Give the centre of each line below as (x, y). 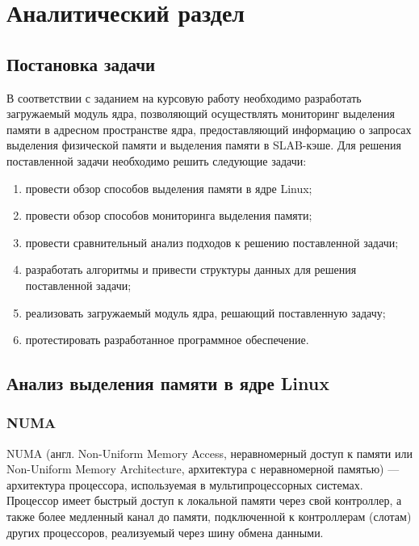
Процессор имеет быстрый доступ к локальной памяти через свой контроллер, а (204, 500)
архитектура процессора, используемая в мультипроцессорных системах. (185, 484)
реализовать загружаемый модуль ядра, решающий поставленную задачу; (205, 312)
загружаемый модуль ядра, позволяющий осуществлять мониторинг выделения (201, 113)
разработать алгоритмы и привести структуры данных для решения (191, 269)
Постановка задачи (81, 63)
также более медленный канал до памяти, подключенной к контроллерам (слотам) (209, 517)
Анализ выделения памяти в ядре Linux (168, 383)
